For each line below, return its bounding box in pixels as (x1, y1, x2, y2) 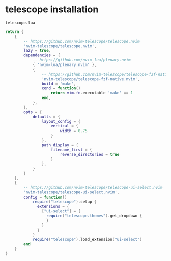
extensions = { (37, 204, 70, 209)
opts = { (23, 109, 42, 115)
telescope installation (5, 4, 99, 15)
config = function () (23, 194, 67, 200)
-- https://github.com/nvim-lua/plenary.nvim (32, 57, 131, 63)
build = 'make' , (41, 81, 76, 86)
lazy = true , (23, 48, 51, 53)
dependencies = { (23, 53, 60, 58)
